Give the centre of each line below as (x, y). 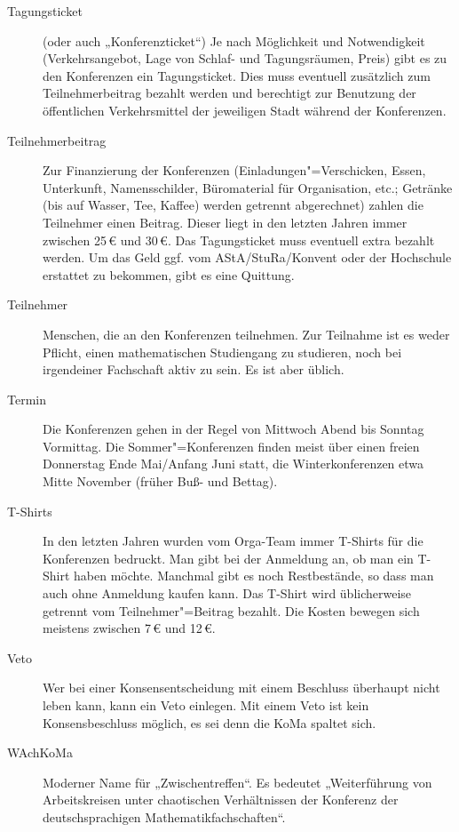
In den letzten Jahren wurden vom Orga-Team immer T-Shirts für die (233, 541)
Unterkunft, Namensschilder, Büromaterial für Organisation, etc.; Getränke (248, 187)
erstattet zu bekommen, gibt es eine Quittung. (169, 274)
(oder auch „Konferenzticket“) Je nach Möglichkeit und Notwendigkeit (234, 40)
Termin (27, 399)
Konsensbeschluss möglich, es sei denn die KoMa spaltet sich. (210, 722)
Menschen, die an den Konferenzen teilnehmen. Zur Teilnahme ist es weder (246, 334)
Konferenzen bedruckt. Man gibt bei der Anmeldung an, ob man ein (228, 558)
